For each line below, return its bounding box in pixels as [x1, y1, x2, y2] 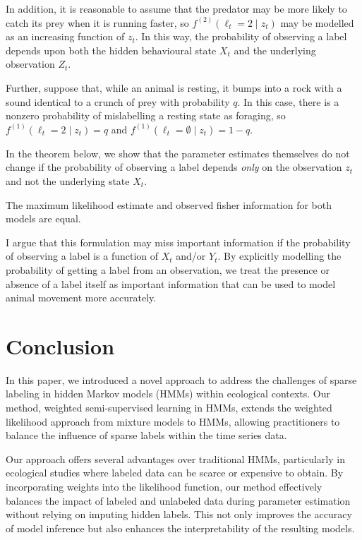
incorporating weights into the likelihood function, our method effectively [6, 479, 322, 493]
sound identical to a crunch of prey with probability [6, 94, 230, 109]
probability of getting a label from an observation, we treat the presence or [6, 262, 330, 277]
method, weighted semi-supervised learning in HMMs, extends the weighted [6, 400, 332, 414]
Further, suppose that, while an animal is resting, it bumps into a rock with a [6, 80, 342, 95]
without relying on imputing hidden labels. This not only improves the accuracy [6, 507, 352, 522]
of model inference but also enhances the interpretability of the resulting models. [6, 520, 355, 535]
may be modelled [280, 15, 354, 30]
